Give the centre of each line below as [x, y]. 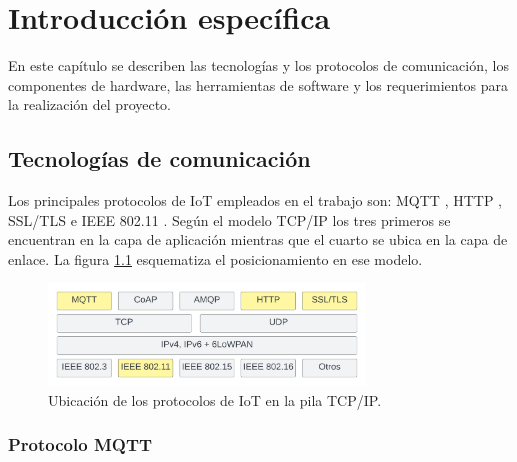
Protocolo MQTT [80, 444]
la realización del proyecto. [90, 104]
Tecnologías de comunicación [159, 158]
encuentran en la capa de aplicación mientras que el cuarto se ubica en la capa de [258, 239]
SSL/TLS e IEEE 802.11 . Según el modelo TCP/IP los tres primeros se [229, 219]
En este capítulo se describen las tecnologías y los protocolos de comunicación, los [258, 65]
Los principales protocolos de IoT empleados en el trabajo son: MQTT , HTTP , [255, 200]
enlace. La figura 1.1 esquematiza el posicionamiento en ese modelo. [215, 258]
